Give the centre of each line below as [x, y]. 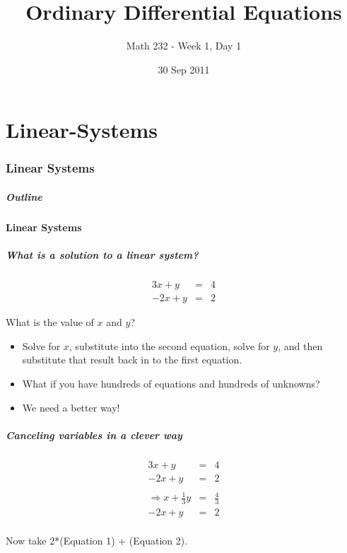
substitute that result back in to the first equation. [132, 360]
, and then [300, 345]
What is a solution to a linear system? [102, 255]
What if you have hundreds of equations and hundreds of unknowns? [171, 383]
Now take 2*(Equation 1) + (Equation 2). [97, 541]
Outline [24, 196]
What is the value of [50, 322]
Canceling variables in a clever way [94, 435]
